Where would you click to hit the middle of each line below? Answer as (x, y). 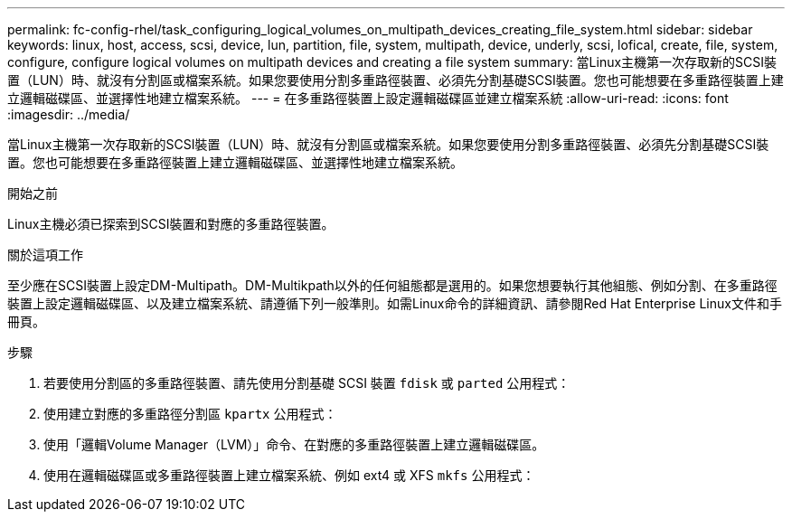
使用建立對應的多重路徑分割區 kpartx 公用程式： (190, 414)
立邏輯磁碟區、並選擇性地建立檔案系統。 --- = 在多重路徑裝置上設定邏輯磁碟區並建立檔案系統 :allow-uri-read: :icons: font (368, 98)
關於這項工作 (45, 255)
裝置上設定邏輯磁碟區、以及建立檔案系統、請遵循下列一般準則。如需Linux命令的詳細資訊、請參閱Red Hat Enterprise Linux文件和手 (395, 303)
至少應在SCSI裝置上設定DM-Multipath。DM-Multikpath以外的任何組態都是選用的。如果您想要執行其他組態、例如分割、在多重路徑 (392, 285)
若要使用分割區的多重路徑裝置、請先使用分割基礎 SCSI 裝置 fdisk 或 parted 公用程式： (307, 383)
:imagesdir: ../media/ (69, 114)
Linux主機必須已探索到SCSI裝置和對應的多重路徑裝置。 (171, 224)
